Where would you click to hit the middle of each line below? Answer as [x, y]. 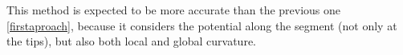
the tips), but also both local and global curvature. [131, 41]
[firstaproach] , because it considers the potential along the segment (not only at [202, 25]
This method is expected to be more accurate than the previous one [174, 10]
